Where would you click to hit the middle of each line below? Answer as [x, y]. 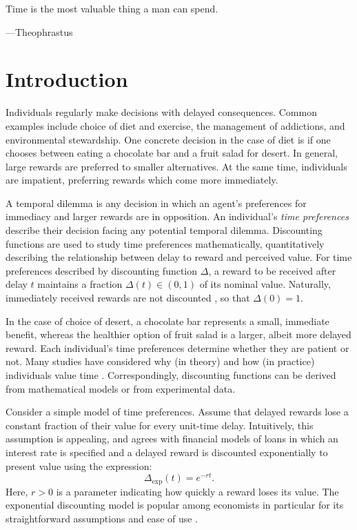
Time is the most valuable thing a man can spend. [112, 8]
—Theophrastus [39, 31]
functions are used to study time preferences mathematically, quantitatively [165, 243]
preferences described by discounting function [102, 270]
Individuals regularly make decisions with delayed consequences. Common [161, 112]
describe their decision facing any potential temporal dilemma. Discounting [164, 230]
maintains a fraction [80, 284]
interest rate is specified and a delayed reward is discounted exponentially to [167, 452]
